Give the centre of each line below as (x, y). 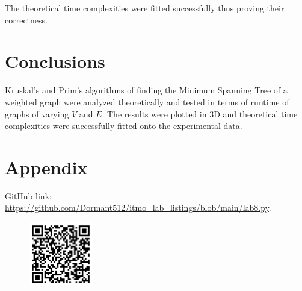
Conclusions (55, 61)
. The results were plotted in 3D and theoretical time (200, 114)
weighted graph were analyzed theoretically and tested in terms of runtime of (147, 102)
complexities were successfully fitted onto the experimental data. (124, 126)
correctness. (26, 20)
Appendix (46, 167)
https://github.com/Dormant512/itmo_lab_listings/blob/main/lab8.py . (138, 208)
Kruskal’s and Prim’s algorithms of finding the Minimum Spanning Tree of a (146, 90)
